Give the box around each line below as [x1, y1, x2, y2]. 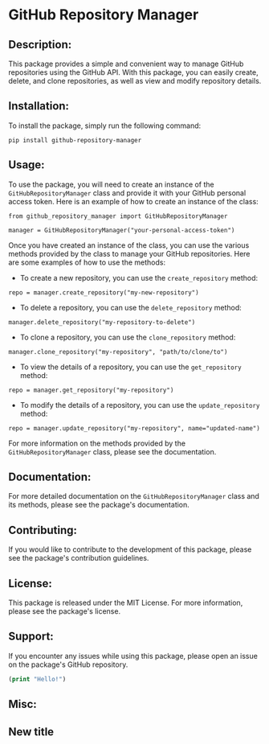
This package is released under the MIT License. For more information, [8, 598, 243, 608]
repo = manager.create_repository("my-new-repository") [8, 288, 199, 297]
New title [8, 725, 55, 738]
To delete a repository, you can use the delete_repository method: [19, 302, 243, 312]
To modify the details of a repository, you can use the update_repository [19, 400, 260, 409]
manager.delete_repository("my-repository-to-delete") [8, 318, 196, 327]
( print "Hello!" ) [8, 675, 67, 683]
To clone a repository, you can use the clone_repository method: [19, 332, 236, 342]
